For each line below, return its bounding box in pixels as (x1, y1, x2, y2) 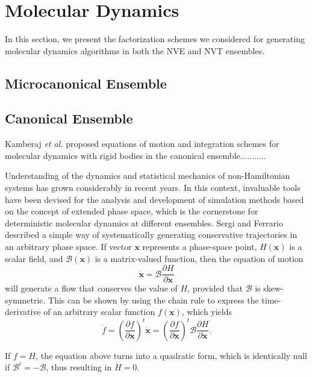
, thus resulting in (46, 361, 112, 373)
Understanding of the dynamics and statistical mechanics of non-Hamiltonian (5, 169, 290, 182)
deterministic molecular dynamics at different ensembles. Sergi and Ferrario (5, 216, 283, 229)
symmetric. (5, 293, 46, 306)
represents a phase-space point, (142, 240, 257, 253)
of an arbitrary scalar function (43, 305, 155, 318)
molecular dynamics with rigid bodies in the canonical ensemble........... (5, 149, 266, 161)
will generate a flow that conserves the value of (5, 282, 178, 294)
